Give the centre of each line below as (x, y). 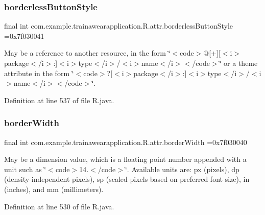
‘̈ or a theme (238, 63)
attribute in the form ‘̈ (39, 73)
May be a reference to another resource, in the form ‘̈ (87, 53)
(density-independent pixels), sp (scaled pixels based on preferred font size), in (127, 179)
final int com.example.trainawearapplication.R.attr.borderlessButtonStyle (119, 26)
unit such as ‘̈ (25, 169)
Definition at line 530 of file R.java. (59, 206)
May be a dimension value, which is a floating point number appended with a (125, 159)
